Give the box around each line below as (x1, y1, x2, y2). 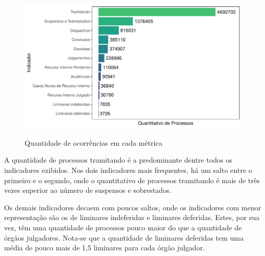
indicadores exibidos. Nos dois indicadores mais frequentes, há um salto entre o (4, 165, 252, 175)
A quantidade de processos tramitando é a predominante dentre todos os (4, 154, 233, 165)
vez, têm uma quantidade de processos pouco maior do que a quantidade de (4, 222, 242, 232)
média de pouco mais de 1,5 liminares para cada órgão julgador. (4, 242, 205, 253)
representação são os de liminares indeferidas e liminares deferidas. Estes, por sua (4, 212, 260, 223)
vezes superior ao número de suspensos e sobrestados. (4, 185, 172, 195)
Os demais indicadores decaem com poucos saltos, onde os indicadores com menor (4, 202, 261, 212)
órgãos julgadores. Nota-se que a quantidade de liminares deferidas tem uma (4, 232, 244, 243)
